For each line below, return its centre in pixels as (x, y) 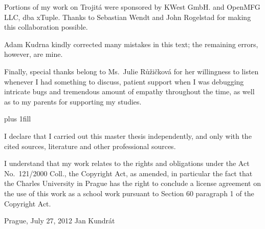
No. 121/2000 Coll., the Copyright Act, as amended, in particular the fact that (128, 173)
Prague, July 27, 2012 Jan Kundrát (60, 221)
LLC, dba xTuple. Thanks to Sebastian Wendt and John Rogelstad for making (128, 17)
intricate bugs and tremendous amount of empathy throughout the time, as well (129, 91)
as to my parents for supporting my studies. (73, 101)
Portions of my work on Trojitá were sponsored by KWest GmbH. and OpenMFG (132, 7)
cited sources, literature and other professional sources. (90, 146)
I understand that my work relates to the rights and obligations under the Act (127, 163)
